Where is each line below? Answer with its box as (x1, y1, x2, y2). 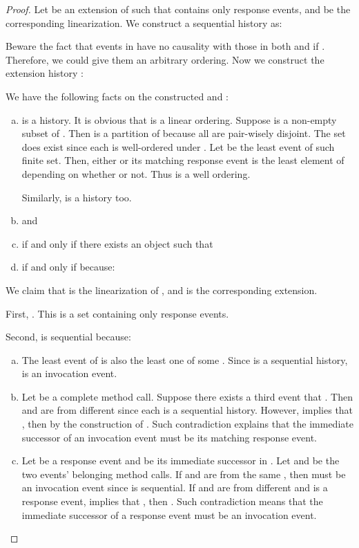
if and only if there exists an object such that (21, 236, 213, 250)
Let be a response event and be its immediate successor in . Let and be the (21, 453, 340, 468)
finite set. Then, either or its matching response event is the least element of (21, 153, 345, 167)
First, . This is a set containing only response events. (6, 306, 229, 320)
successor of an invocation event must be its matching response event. (21, 430, 317, 444)
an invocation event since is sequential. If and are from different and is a (21, 480, 328, 495)
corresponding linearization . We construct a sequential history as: (6, 15, 282, 30)
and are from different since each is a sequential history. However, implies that (21, 403, 353, 417)
